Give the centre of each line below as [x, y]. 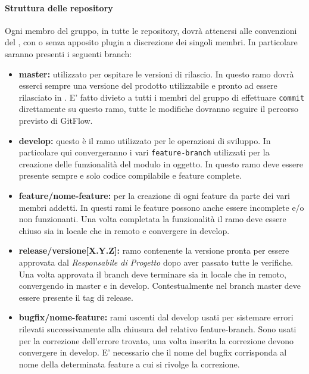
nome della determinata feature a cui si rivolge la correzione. [129, 364]
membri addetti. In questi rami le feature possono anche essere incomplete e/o [161, 207]
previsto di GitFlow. [56, 121]
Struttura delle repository [59, 7]
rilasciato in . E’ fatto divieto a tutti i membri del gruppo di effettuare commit [162, 97]
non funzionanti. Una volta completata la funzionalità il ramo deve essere [152, 219]
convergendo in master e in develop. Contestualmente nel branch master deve [160, 286]
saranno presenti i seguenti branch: [68, 53]
